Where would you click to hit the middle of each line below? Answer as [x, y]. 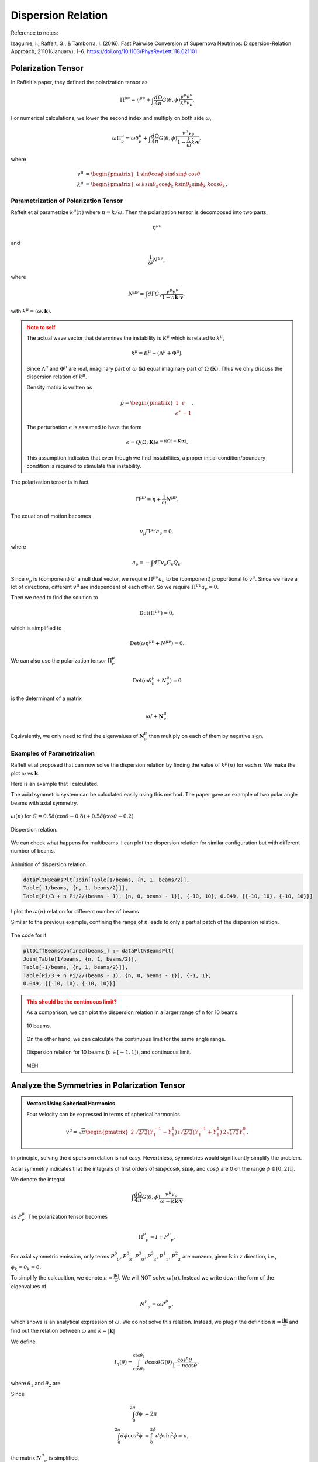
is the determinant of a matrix [46, 698]
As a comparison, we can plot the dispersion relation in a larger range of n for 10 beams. [133, 1012]
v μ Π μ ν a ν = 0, [156, 532]
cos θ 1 [139, 1356]
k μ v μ [186, 103]
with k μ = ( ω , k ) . [31, 311]
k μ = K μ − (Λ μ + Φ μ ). [157, 353]
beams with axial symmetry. [44, 803]
